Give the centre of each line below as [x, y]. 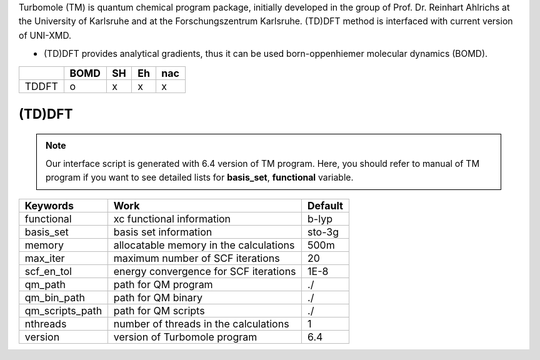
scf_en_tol [48, 271]
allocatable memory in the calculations [204, 245]
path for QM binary [158, 297]
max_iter [44, 258]
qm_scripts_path [63, 310]
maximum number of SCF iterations [196, 258]
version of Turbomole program [185, 337]
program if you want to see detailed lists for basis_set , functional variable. [199, 177]
